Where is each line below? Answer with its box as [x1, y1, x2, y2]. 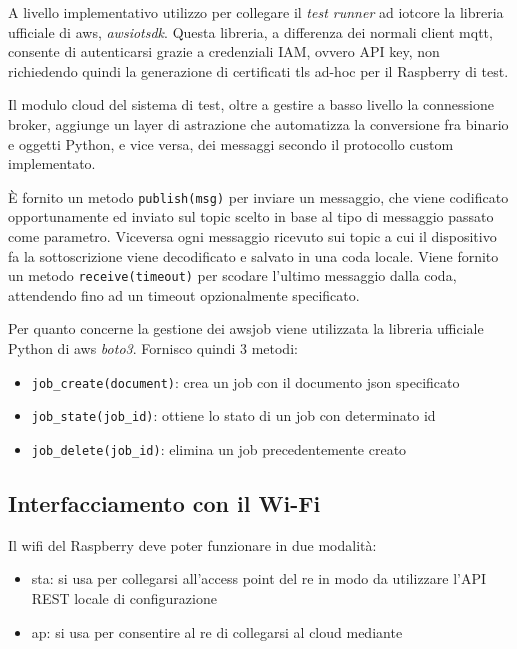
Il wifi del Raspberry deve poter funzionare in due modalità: [8, 534, 377, 555]
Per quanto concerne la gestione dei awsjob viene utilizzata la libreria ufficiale [8, 318, 484, 339]
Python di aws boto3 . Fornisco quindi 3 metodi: [8, 338, 298, 359]
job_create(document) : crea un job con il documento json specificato [31, 371, 460, 392]
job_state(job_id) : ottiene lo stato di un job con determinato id [31, 405, 436, 426]
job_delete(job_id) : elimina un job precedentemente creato [31, 438, 407, 459]
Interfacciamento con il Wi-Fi [8, 487, 321, 518]
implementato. [8, 153, 96, 174]
